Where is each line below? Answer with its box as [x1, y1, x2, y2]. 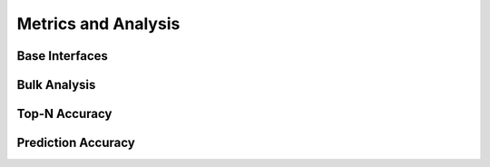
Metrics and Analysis [16, 14, 181, 34]
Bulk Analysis [16, 77, 96, 93]
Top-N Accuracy [16, 106, 113, 122]
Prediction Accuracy [16, 135, 135, 151]
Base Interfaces [16, 48, 109, 64]
